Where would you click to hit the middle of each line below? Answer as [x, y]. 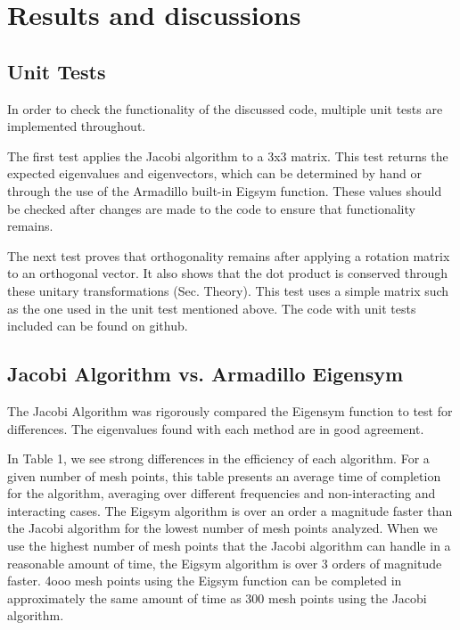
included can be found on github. [98, 326]
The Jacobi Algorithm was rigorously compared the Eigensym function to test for [230, 410]
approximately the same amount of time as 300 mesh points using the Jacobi [217, 597]
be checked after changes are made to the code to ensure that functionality [211, 208]
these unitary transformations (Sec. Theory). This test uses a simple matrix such [228, 290]
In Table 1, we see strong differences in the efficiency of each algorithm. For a [218, 458]
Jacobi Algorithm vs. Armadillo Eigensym [205, 374]
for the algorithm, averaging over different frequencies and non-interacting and [222, 493]
